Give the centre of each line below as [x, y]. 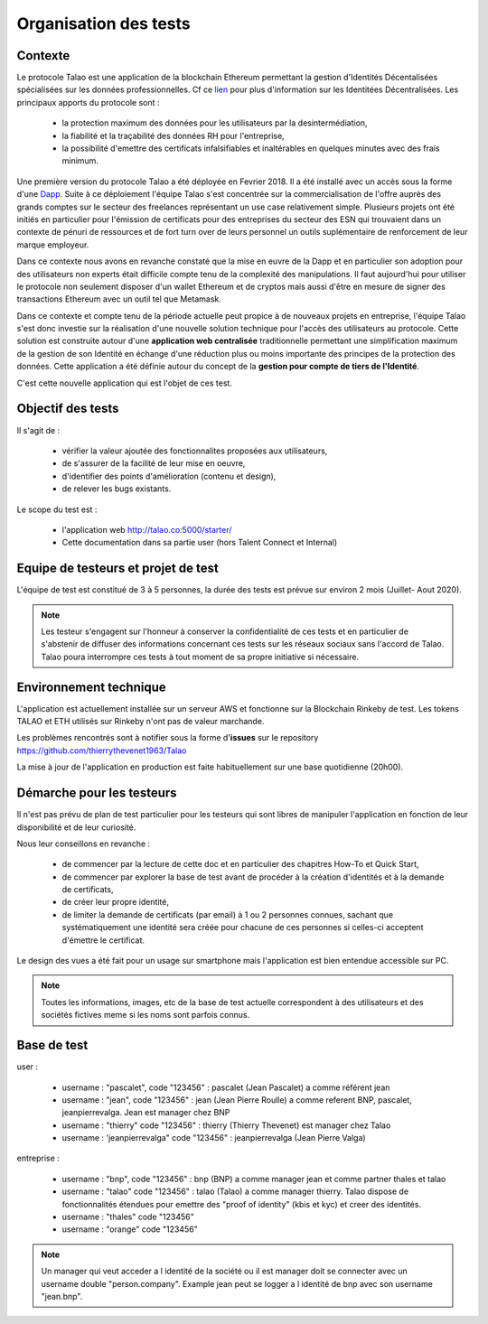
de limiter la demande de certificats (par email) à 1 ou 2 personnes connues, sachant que [227, 914]
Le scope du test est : [57, 509]
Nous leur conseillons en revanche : [84, 844]
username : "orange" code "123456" [130, 1229]
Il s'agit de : [38, 430]
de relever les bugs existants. [117, 489]
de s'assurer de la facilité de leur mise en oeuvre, [154, 463]
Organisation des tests [103, 23]
